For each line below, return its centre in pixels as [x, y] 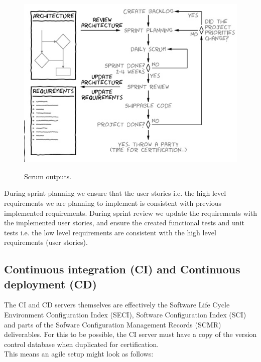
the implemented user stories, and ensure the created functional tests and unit [124, 223]
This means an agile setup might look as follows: [79, 354]
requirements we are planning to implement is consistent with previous [113, 203]
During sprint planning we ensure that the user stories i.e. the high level [115, 193]
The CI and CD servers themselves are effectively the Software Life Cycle [117, 305]
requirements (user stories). [46, 242]
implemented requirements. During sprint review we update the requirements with [130, 213]
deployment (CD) [50, 284]
